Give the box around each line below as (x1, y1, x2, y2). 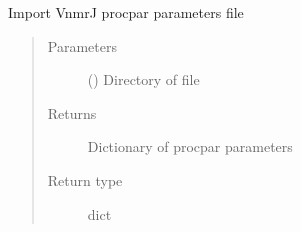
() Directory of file (87, 69, 200, 90)
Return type (47, 169, 123, 190)
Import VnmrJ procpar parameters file (8, 2, 244, 22)
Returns (47, 102, 97, 123)
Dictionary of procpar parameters (87, 136, 293, 157)
